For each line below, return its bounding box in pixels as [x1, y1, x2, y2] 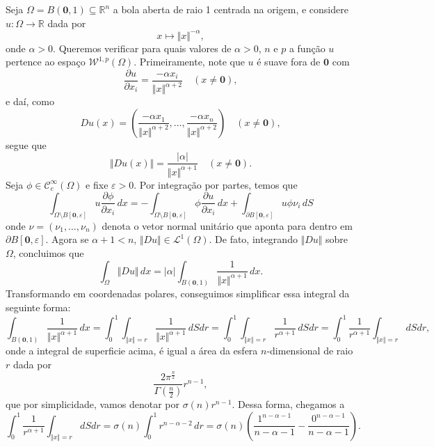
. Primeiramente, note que [134, 54, 245, 69]
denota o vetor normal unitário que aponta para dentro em [102, 218, 353, 233]
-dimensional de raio [266, 343, 353, 357]
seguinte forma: [6, 300, 71, 315]
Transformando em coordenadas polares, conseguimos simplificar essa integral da [6, 286, 350, 301]
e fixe [86, 177, 108, 191]
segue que [6, 137, 47, 152]
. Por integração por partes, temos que [134, 177, 298, 191]
